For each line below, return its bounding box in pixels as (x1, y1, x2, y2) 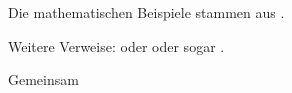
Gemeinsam (8, 69, 79, 90)
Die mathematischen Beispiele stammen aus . (8, 2, 285, 22)
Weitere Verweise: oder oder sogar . (8, 35, 225, 56)
